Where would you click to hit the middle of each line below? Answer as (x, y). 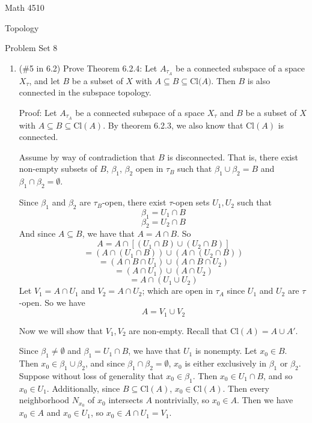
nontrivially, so (182, 400)
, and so (278, 375)
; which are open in (177, 291)
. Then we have (265, 400)
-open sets (191, 202)
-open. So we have (52, 302)
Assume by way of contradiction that (87, 157)
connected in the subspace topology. (85, 92)
